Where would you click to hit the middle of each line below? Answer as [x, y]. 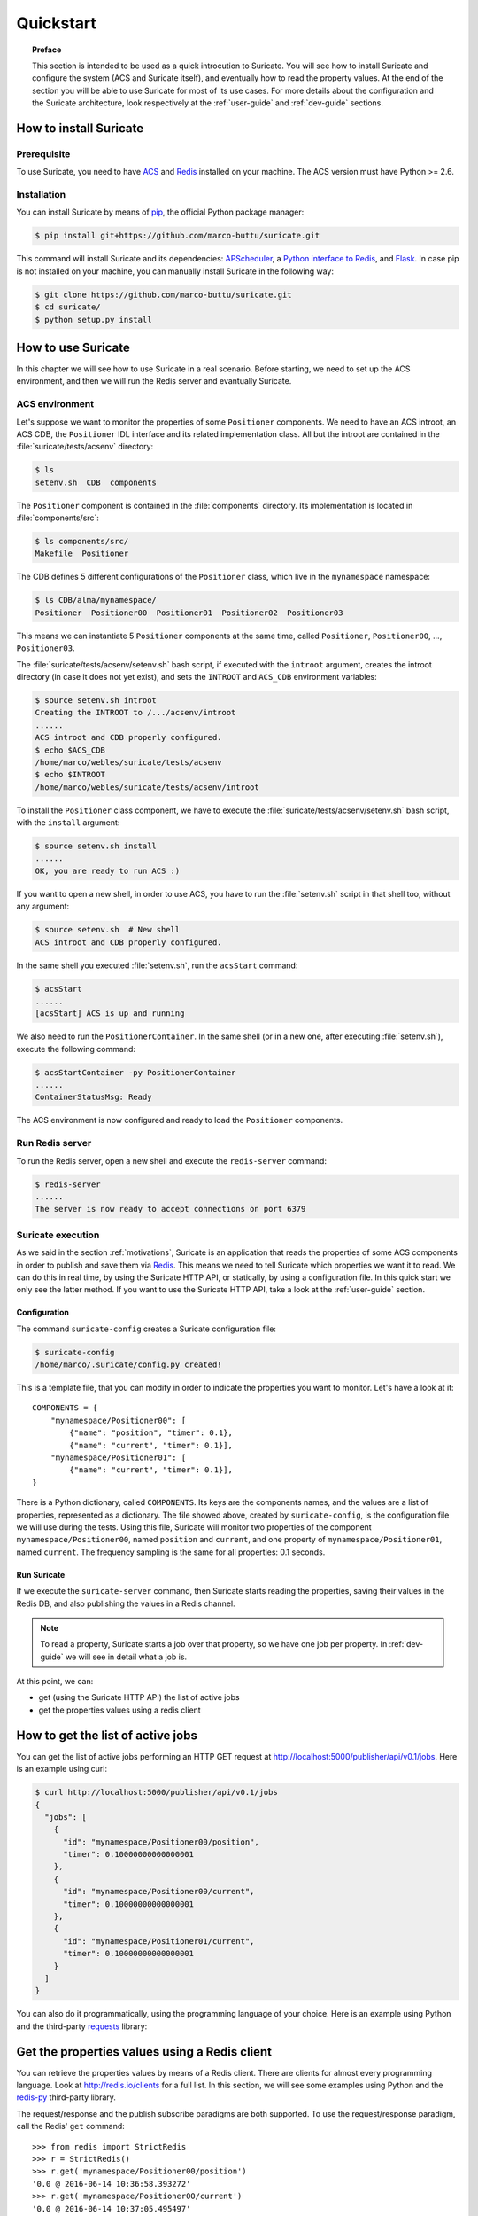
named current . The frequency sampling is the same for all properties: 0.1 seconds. [171, 1552]
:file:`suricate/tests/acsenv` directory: [85, 447]
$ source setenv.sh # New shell [108, 930]
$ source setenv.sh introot [96, 700]
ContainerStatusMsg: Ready [93, 1097]
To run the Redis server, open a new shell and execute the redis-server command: [172, 1160]
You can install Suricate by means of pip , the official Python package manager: [160, 212]
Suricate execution [58, 1235]
